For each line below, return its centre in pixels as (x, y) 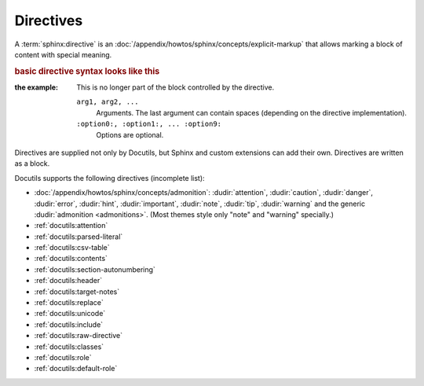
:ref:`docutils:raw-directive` (79, 336)
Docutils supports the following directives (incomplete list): (110, 178)
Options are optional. (130, 134)
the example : (37, 87)
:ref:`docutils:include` (69, 324)
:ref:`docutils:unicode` (70, 314)
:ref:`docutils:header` (68, 281)
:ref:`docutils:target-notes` (77, 292)
